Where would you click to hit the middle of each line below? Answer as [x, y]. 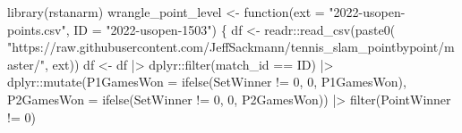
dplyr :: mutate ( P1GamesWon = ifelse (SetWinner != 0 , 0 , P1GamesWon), [207, 82]
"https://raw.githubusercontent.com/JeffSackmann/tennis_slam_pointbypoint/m [231, 47]
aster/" [26, 64]
